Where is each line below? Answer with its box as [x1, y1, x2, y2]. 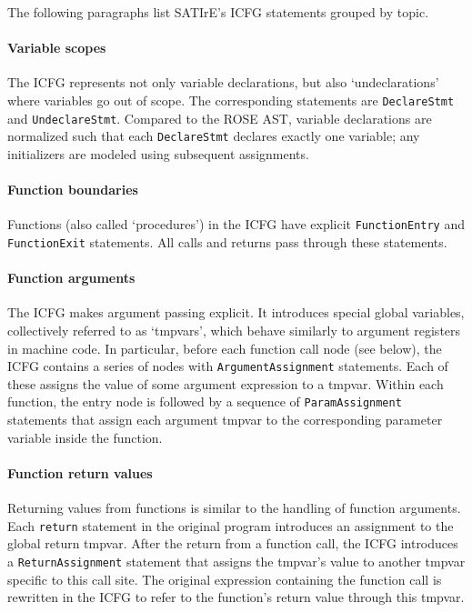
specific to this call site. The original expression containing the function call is [7, 569, 442, 588]
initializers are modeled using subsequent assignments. [7, 144, 309, 163]
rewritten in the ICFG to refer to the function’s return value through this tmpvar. [7, 587, 465, 607]
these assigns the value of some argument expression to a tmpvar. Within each [7, 374, 444, 393]
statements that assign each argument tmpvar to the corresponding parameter [7, 410, 443, 429]
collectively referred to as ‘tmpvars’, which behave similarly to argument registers [7, 321, 461, 340]
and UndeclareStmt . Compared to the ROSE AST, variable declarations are [7, 108, 432, 127]
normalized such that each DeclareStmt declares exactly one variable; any [7, 126, 420, 145]
